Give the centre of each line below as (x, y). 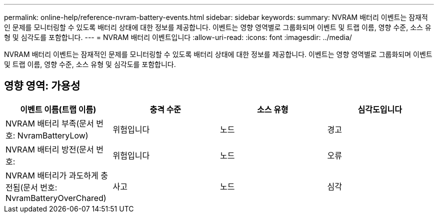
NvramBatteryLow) (53, 135)
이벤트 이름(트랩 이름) (58, 109)
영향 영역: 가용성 (42, 86)
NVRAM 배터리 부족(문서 (50, 123)
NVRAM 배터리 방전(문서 (50, 149)
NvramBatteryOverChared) (56, 198)
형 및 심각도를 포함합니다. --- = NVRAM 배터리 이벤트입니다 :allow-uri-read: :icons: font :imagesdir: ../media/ (178, 37)
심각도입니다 (380, 109)
